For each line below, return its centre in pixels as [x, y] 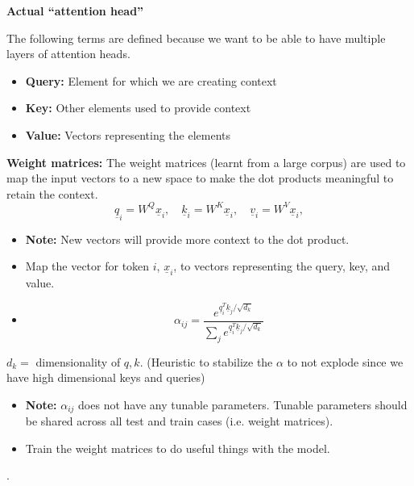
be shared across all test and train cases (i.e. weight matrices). [179, 421]
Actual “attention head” [75, 10]
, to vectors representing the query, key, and [282, 266]
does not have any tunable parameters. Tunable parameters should [243, 404]
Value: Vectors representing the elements [128, 134]
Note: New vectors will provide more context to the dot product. [187, 239]
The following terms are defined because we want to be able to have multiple [196, 38]
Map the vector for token [87, 266]
